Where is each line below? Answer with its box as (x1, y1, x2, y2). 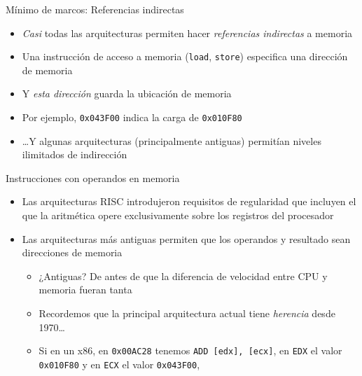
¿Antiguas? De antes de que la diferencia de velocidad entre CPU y (39, 268, 328, 283)
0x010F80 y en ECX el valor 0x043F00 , (39, 356, 200, 371)
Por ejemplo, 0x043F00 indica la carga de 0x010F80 (22, 110, 242, 125)
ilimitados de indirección (22, 147, 127, 162)
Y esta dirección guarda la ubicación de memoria (22, 86, 232, 101)
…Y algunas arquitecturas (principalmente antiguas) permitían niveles (22, 133, 321, 148)
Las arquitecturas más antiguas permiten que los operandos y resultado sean (22, 231, 351, 246)
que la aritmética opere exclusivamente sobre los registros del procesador (22, 208, 334, 223)
